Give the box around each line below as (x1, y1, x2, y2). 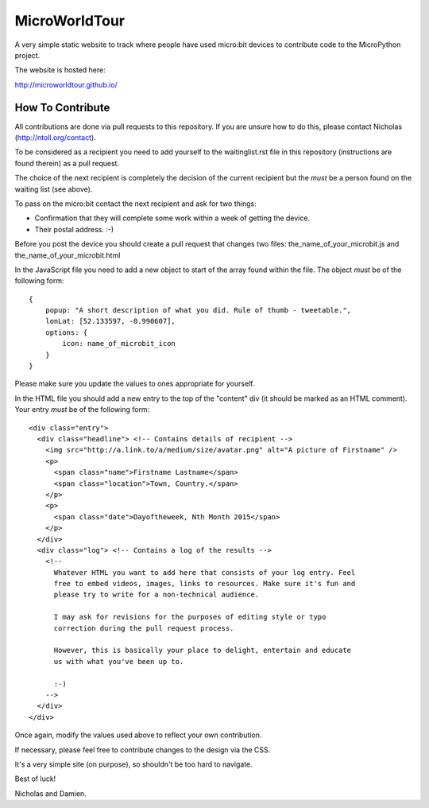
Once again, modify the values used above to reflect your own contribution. (14, 730, 262, 740)
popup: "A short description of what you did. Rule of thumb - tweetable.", (44, 306, 352, 315)
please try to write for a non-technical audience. (53, 590, 260, 600)
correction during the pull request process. (53, 623, 234, 632)
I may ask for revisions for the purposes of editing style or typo (53, 612, 327, 622)
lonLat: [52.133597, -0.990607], (44, 317, 176, 326)
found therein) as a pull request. (14, 158, 119, 168)
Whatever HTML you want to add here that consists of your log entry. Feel (53, 568, 356, 577)
